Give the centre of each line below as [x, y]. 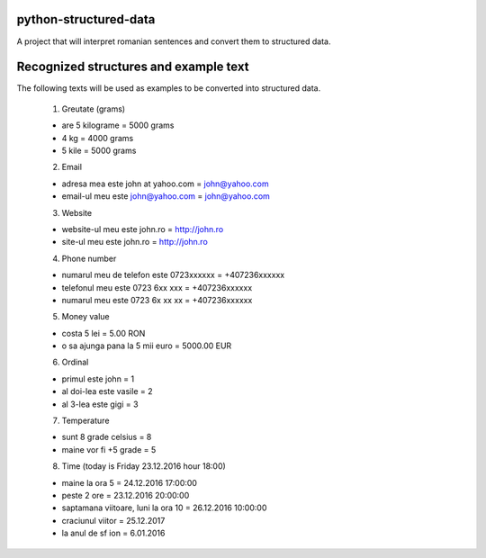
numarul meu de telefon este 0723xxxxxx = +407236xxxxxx [173, 275]
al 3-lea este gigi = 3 [100, 404]
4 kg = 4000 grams [98, 138]
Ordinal [75, 362]
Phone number [89, 258]
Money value [85, 317]
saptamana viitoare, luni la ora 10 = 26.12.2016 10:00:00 [164, 508]
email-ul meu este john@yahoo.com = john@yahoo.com [166, 196]
